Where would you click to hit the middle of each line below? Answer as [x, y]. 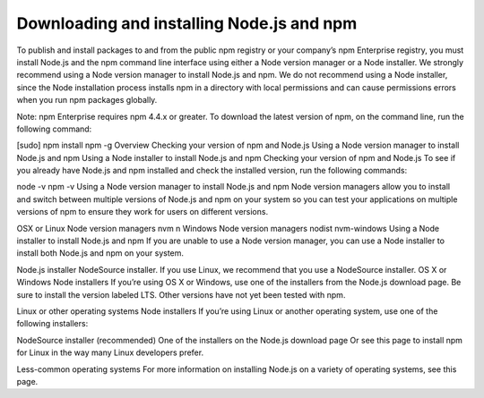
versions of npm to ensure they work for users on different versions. [143, 212]
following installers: [52, 324]
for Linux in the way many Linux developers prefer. [110, 352]
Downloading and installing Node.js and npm [187, 23]
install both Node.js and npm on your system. [100, 253]
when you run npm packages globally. [87, 100]
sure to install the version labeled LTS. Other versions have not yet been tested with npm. [181, 294]
